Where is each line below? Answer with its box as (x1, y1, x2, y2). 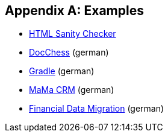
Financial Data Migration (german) (29, 103, 164, 114)
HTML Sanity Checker (29, 28, 116, 39)
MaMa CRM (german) (29, 84, 114, 95)
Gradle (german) (29, 66, 95, 77)
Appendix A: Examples (5, 3, 144, 18)
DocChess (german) (29, 47, 109, 58)
